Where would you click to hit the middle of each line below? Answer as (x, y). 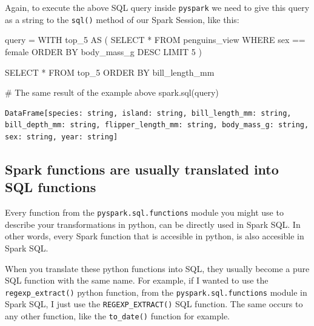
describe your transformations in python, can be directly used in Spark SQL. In (153, 224)
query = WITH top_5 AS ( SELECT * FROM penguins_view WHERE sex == (155, 40)
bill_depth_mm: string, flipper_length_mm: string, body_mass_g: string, (157, 125)
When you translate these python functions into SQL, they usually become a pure (157, 268)
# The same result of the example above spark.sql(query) (112, 92)
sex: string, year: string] (62, 137)
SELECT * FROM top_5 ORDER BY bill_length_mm (110, 72)
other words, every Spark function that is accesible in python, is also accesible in (155, 236)
